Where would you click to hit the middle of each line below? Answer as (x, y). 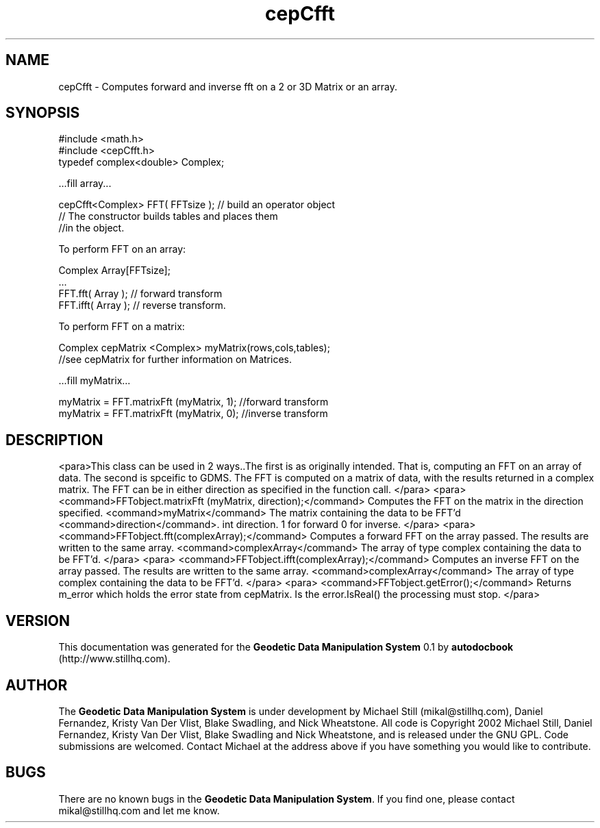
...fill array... (85, 184)
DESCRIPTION (54, 440)
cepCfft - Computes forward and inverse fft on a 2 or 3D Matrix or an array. (228, 86)
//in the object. (91, 228)
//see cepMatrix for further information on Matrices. (175, 360)
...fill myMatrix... (95, 381)
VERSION (38, 620)
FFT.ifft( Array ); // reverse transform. (142, 305)
